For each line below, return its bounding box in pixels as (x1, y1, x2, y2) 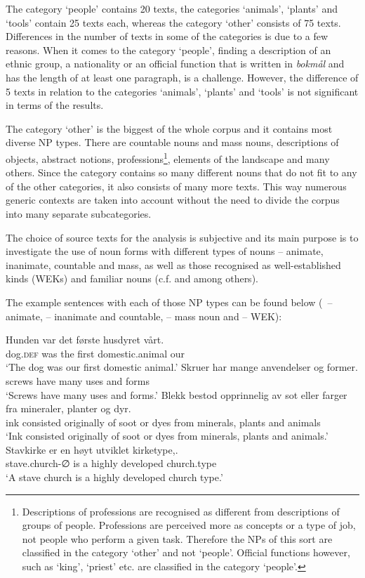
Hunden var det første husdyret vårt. (6, 332, 164, 347)
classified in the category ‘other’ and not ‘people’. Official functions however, (22, 545, 350, 560)
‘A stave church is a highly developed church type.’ (6, 470, 223, 485)
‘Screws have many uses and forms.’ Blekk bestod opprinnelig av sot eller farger (6, 387, 347, 402)
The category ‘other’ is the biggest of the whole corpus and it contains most (6, 121, 333, 136)
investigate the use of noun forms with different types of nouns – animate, (6, 244, 324, 258)
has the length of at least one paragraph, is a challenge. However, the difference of (6, 70, 359, 84)
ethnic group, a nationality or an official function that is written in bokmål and (6, 56, 345, 71)
